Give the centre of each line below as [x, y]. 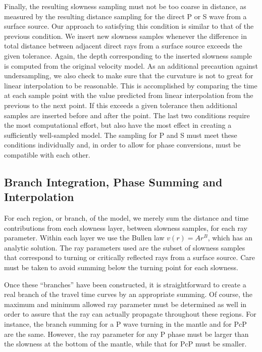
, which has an [230, 238]
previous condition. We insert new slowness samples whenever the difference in [125, 36]
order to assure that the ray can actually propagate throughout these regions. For [130, 314]
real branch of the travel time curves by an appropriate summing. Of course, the [128, 294]
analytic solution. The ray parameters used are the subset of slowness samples [125, 247]
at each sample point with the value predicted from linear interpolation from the [129, 95]
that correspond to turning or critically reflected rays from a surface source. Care [129, 257]
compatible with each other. [47, 154]
